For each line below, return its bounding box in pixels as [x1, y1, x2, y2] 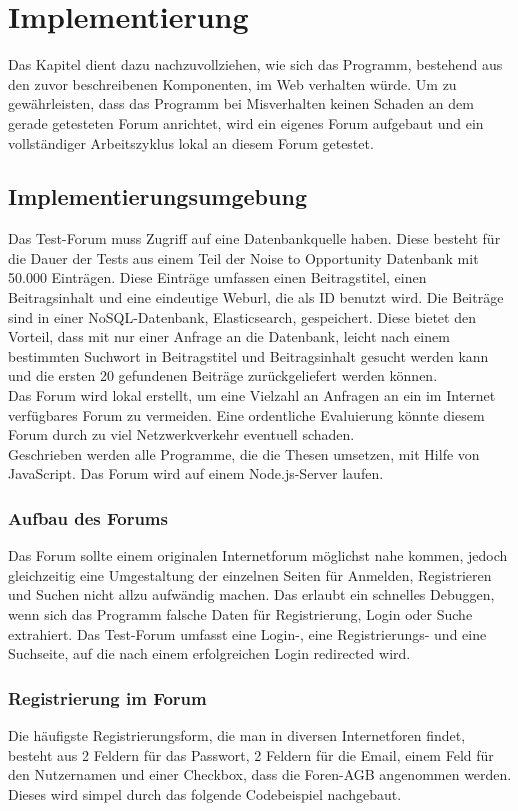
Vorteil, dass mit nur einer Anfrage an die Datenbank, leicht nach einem [8, 326, 450, 347]
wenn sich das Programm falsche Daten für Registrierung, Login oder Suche [8, 604, 473, 625]
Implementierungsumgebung [8, 181, 307, 212]
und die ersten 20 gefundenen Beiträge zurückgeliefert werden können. [8, 365, 438, 386]
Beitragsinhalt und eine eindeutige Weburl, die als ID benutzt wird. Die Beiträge [8, 287, 504, 308]
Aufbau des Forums [8, 505, 168, 530]
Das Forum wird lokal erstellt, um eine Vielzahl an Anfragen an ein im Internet [8, 385, 496, 406]
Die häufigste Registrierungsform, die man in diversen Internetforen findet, [8, 725, 466, 746]
